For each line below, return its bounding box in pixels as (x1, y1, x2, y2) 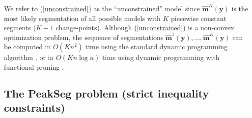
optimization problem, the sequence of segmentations (4, 32, 164, 42)
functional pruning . (4, 61, 64, 72)
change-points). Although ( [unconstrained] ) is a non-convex (56, 22, 234, 33)
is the (231, 3, 249, 13)
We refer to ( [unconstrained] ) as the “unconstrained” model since (4, 3, 200, 13)
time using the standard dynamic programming (85, 41, 227, 52)
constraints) (4, 100, 65, 115)
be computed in (4, 41, 51, 52)
